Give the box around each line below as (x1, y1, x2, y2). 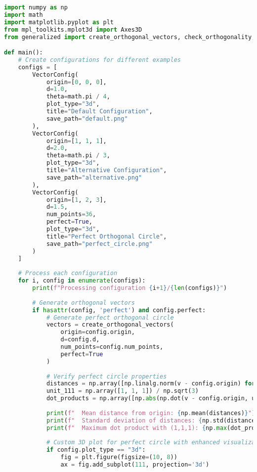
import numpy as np (4, 4, 68, 11)
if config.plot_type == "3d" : (46, 446, 146, 454)
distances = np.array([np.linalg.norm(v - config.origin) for (46, 380, 256, 387)
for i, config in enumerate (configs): (18, 277, 146, 284)
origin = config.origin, (60, 329, 135, 336)
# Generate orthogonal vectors (32, 299, 135, 306)
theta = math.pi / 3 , (46, 152, 110, 159)
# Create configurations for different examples (18, 56, 181, 63)
